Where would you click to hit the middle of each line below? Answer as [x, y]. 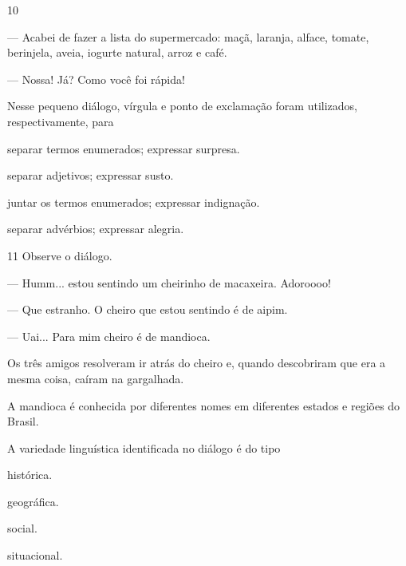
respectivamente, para [61, 121]
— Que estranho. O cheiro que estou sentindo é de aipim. [148, 309]
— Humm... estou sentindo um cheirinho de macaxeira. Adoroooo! [169, 282]
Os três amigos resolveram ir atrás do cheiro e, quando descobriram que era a [197, 363]
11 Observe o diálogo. [60, 255]
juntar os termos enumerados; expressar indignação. [134, 202]
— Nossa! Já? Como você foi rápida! [96, 79]
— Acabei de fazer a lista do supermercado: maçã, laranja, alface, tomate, [188, 36]
